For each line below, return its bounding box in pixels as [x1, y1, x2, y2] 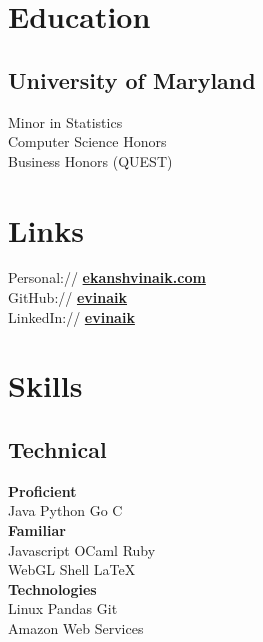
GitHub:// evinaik [8, 287, 128, 308]
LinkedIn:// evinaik [8, 306, 135, 327]
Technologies [8, 578, 97, 599]
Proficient [8, 480, 77, 501]
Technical [8, 434, 107, 465]
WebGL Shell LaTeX [8, 559, 136, 580]
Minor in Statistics [8, 111, 123, 132]
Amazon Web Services [8, 618, 144, 638]
